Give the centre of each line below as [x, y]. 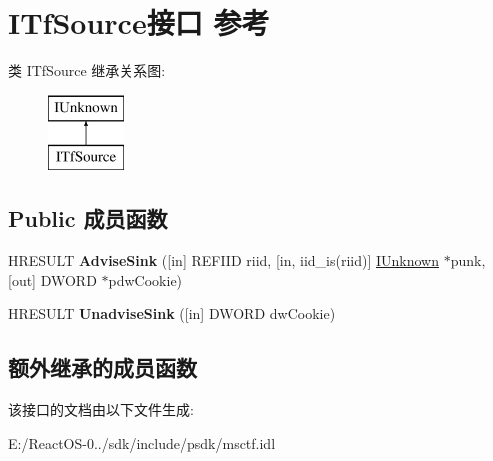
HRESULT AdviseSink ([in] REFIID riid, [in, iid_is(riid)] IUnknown [223, 260]
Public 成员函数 [88, 218]
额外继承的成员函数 [102, 367]
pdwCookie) [145, 279]
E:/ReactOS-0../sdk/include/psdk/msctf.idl [142, 442]
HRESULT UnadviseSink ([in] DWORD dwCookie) [172, 313]
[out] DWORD [52, 279]
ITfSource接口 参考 [139, 22]
